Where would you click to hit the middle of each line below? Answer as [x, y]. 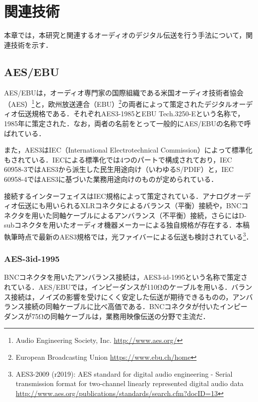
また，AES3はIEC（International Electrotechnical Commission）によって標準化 [128, 150]
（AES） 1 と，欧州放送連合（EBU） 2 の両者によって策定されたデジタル [118, 103]
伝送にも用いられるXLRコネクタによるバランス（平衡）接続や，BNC [129, 205]
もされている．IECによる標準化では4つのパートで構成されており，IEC [118, 159]
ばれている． [25, 133]
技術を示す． [32, 44]
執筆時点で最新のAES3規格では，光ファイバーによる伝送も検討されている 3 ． [129, 236]
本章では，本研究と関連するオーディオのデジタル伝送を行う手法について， [125, 35]
